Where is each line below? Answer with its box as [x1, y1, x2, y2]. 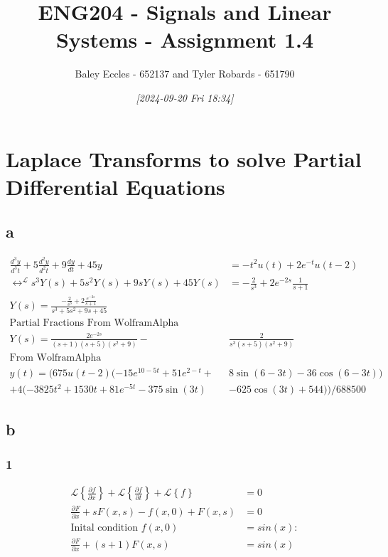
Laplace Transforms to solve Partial [6, 144, 362, 173]
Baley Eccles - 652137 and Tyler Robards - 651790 [75, 66, 295, 81]
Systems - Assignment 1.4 [55, 25, 314, 54]
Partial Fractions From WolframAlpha [9, 317, 179, 328]
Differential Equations [6, 171, 225, 201]
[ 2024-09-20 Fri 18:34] [136, 90, 234, 105]
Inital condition [70, 523, 138, 534]
